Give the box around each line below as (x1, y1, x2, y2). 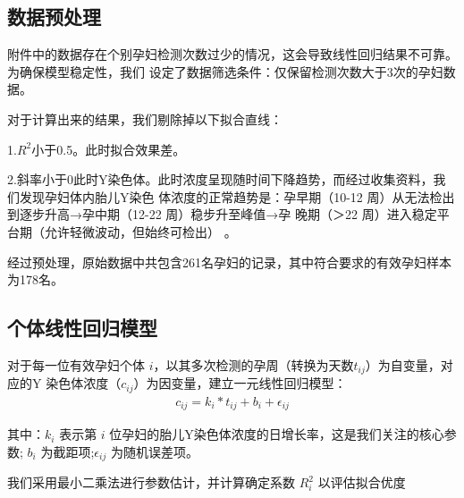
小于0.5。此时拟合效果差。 (31, 139, 186, 158)
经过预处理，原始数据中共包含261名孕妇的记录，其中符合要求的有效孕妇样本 (7, 252, 451, 271)
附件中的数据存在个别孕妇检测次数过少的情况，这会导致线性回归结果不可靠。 (7, 45, 458, 63)
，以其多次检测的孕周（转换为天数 (153, 355, 354, 374)
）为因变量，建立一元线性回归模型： (133, 374, 347, 392)
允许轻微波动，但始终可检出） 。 (44, 222, 237, 241)
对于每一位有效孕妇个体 (7, 355, 145, 374)
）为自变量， (365, 355, 441, 374)
